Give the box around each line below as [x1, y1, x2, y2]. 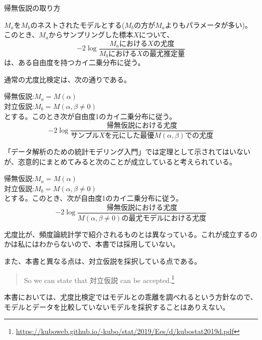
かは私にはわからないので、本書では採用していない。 [4, 239, 180, 249]
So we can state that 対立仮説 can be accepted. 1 [24, 273, 175, 285]
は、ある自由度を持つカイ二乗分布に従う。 [4, 57, 145, 68]
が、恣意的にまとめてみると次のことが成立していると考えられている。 [4, 156, 236, 166]
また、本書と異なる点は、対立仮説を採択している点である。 [4, 256, 202, 266]
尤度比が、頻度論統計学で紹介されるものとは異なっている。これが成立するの [4, 229, 258, 239]
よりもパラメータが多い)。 [165, 19, 252, 30]
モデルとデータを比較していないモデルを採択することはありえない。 [4, 301, 230, 312]
